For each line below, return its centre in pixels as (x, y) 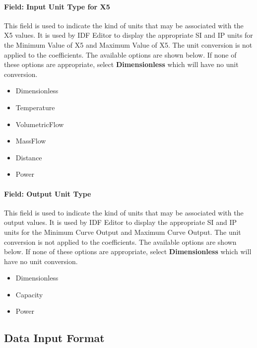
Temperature (35, 107)
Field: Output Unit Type (48, 193)
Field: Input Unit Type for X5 (57, 6)
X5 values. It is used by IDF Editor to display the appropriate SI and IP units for (128, 35)
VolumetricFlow (40, 124)
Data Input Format (54, 338)
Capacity (29, 294)
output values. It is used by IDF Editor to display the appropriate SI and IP (121, 222)
